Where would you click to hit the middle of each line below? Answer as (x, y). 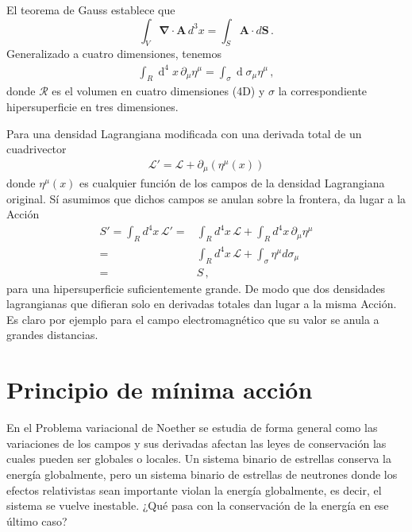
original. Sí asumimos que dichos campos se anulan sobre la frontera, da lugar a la (206, 198)
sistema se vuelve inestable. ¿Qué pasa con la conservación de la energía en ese (198, 505)
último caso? (37, 520)
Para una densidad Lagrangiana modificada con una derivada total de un (184, 133)
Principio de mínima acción (160, 389)
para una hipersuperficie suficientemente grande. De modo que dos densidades (196, 288)
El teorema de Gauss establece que (91, 10)
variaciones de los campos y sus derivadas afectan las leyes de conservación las (196, 443)
